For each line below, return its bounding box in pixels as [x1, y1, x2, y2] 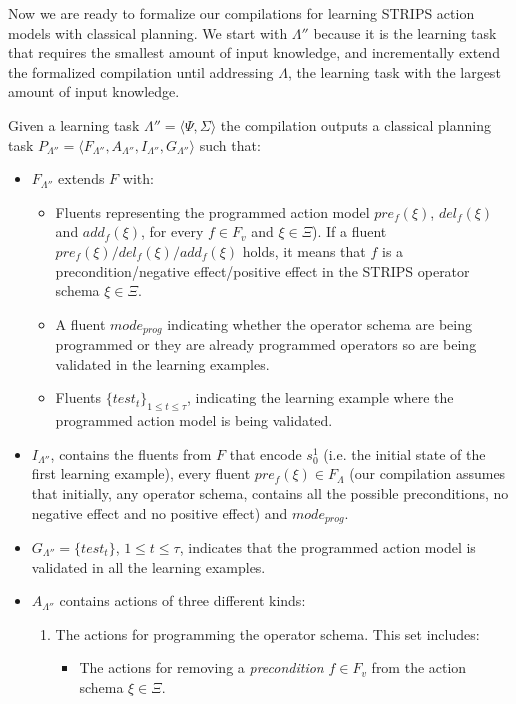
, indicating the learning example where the [187, 387, 454, 408]
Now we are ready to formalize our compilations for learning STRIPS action [8, 3, 475, 23]
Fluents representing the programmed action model [55, 201, 370, 222]
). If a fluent [312, 221, 387, 242]
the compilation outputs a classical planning [220, 114, 491, 135]
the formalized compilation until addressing [8, 61, 274, 82]
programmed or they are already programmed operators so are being [55, 334, 477, 355]
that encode [229, 443, 302, 464]
